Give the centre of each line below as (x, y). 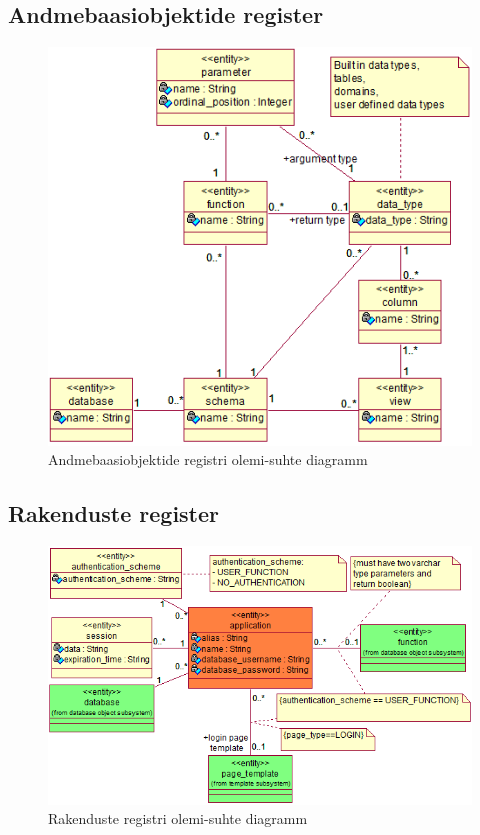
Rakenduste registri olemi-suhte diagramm (178, 818)
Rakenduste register (114, 513)
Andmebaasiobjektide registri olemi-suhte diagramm (208, 459)
